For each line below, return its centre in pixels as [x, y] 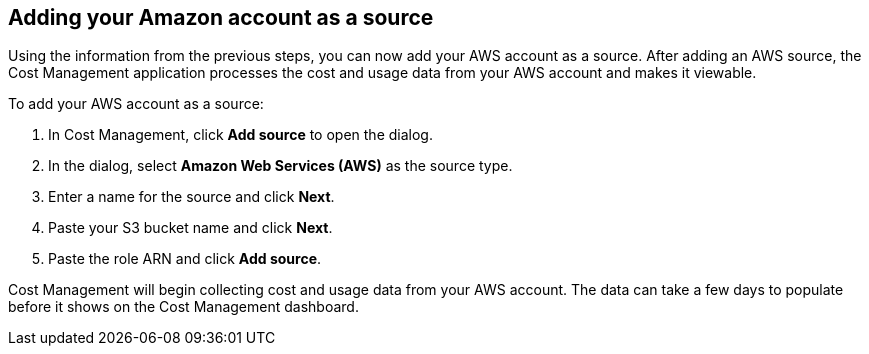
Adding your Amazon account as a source [221, 17]
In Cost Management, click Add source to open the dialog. [240, 135]
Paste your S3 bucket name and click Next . [190, 228]
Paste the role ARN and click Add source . [185, 259]
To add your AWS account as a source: [136, 104]
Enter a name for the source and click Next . [191, 197]
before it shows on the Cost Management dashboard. [183, 307]
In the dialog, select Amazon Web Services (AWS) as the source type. [280, 166]
